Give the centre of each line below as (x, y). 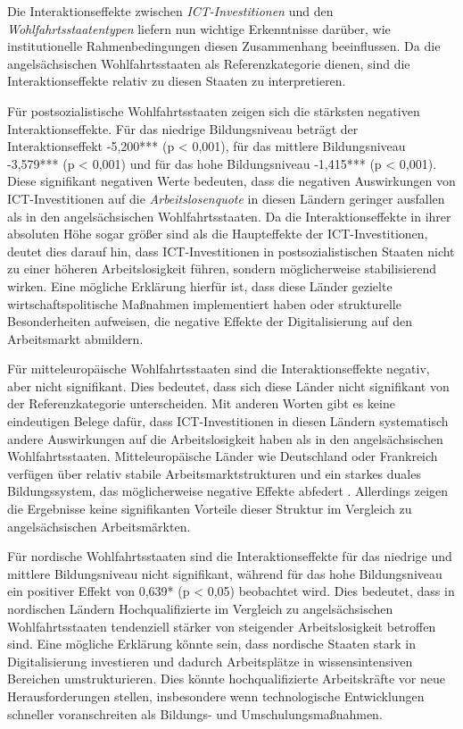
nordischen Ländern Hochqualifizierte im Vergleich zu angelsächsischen (200, 608)
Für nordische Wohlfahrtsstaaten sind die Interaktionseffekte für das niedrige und (230, 556)
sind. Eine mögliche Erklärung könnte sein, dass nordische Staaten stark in (211, 644)
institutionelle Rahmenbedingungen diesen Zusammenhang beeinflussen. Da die (224, 46)
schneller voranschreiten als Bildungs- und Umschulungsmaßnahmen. (195, 713)
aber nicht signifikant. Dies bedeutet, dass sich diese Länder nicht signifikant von (228, 385)
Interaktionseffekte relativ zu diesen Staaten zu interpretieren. (177, 81)
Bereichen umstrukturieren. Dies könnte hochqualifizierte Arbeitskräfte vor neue (226, 679)
